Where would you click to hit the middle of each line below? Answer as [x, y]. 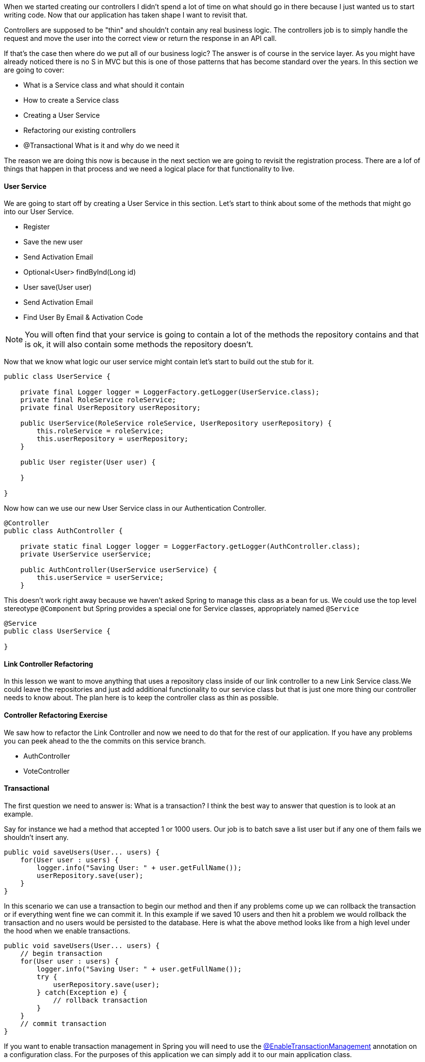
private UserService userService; [86, 554]
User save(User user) [58, 287]
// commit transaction [63, 1023]
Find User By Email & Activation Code [83, 317]
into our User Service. [39, 212]
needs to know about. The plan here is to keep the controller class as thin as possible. [142, 698]
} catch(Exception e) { [82, 992]
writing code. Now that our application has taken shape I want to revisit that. [126, 15]
